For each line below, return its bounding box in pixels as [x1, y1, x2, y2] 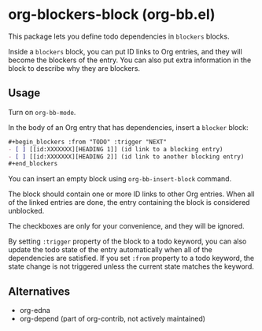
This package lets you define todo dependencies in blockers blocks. [8, 32, 230, 41]
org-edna [19, 306, 51, 315]
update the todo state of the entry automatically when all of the [8, 245, 212, 255]
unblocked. [8, 206, 45, 216]
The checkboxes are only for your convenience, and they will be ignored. [8, 221, 245, 231]
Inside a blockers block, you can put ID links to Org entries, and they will [8, 46, 242, 56]
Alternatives [8, 285, 71, 298]
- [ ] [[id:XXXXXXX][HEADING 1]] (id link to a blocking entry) [8, 145, 223, 153]
